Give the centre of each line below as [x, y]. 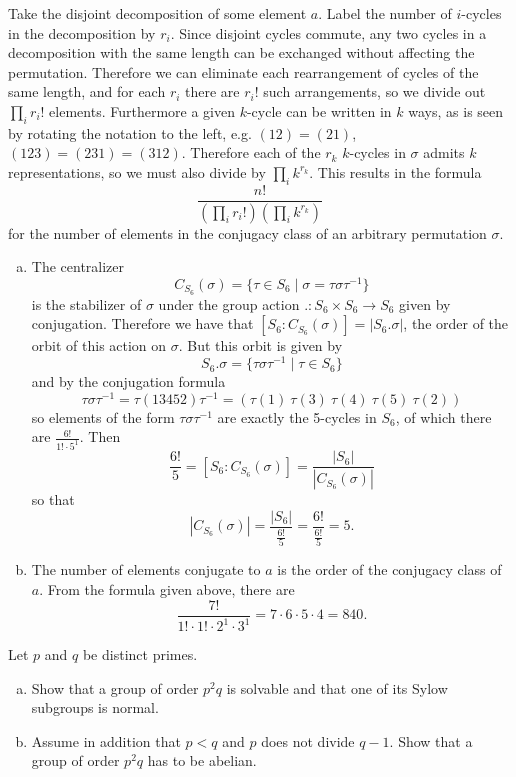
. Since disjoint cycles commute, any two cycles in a [328, 32]
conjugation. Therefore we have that [142, 323]
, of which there [443, 416]
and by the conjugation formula [128, 381]
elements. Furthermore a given [142, 110]
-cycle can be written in [319, 110]
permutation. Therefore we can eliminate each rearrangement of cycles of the [243, 71]
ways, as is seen [456, 110]
